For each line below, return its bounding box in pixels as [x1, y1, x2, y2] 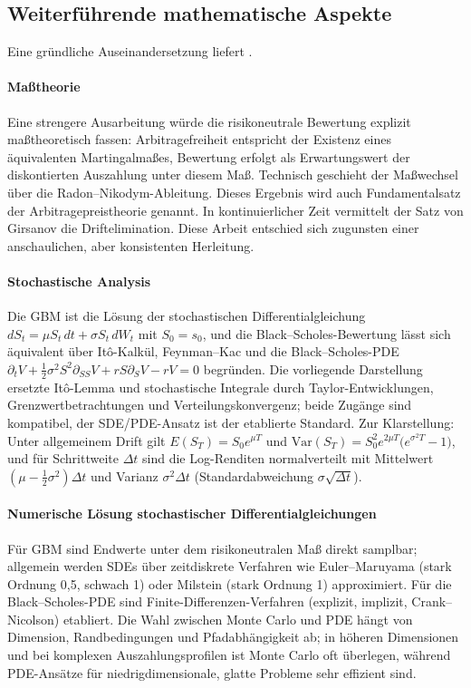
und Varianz [91, 466, 159, 485]
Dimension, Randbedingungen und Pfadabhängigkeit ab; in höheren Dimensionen [7, 627, 459, 646]
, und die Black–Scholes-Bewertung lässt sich [202, 324, 451, 343]
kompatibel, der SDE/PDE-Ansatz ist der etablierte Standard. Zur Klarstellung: [7, 412, 455, 431]
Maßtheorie [7, 77, 81, 96]
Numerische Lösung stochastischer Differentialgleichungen [7, 504, 377, 523]
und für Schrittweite [7, 449, 119, 468]
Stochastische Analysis [7, 271, 151, 290]
